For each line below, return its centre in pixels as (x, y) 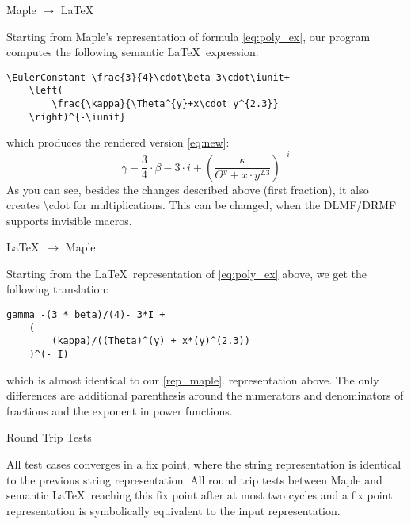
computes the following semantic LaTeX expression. (133, 52)
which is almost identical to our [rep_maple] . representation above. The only (193, 379)
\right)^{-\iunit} (77, 117)
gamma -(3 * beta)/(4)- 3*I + (86, 315)
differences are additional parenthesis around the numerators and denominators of (205, 395)
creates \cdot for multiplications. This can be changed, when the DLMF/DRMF (202, 205)
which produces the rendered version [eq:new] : (118, 142)
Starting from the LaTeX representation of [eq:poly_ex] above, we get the (187, 273)
